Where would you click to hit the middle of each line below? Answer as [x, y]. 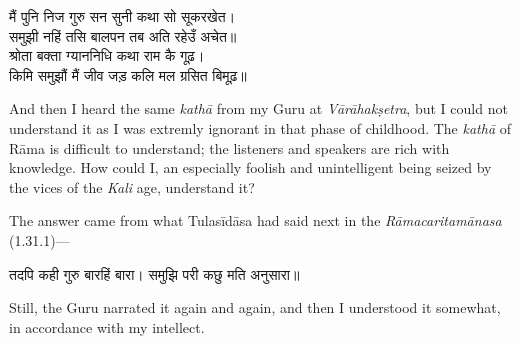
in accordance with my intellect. [107, 326]
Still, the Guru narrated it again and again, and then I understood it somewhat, [255, 307]
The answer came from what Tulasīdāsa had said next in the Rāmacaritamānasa [255, 220]
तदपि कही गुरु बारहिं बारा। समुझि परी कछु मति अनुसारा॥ [154, 273]
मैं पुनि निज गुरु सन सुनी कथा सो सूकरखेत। [122, 16]
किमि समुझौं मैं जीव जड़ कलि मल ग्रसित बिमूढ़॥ [128, 74]
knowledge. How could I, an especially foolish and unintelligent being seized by [250, 167]
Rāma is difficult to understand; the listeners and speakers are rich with [229, 147]
